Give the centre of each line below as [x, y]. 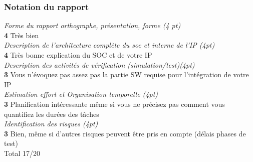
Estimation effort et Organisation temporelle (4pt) [81, 94]
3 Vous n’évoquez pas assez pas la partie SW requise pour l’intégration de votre [126, 74]
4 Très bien [22, 35]
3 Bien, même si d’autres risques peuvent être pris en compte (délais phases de [125, 133]
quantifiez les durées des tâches [52, 114]
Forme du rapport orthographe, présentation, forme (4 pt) [92, 25]
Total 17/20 [22, 153]
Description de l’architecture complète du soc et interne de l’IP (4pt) [109, 45]
